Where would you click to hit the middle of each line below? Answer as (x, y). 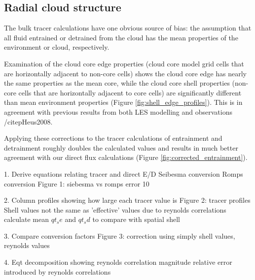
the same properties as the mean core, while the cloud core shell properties (117, 83)
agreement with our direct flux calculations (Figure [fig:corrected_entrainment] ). (126, 157)
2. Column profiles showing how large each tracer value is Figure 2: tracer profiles (127, 200)
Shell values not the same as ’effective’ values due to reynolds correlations (115, 209)
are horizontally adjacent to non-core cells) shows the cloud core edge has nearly (126, 73)
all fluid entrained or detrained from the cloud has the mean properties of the (121, 37)
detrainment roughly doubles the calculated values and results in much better (121, 147)
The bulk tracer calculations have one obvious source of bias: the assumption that (128, 28)
